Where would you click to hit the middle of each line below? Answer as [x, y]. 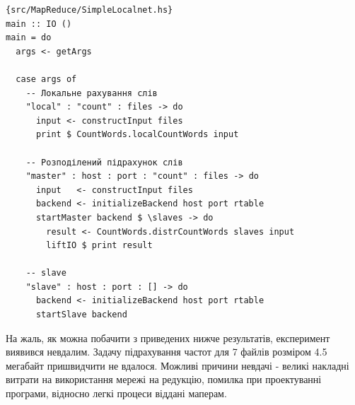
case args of [46, 79]
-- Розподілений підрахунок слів [104, 162]
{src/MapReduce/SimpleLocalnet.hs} [89, 10]
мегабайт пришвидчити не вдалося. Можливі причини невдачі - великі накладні [177, 365]
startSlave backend [81, 315]
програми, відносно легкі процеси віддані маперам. [116, 393]
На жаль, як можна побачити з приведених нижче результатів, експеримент [168, 337]
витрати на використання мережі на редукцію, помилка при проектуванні [164, 379]
